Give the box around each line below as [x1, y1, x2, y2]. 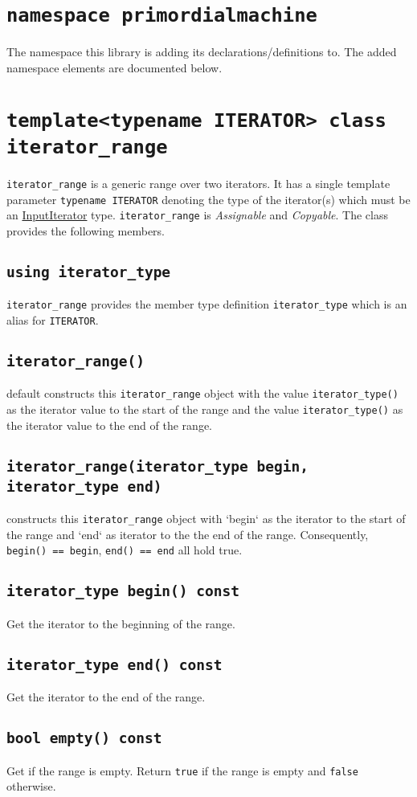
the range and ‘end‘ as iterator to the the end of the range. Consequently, [6, 525, 369, 542]
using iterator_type [6, 263, 171, 280]
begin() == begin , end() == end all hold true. [6, 542, 243, 558]
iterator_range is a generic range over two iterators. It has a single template [6, 175, 390, 191]
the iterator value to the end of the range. [6, 416, 213, 433]
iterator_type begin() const [6, 582, 240, 600]
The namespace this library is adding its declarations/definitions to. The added [6, 43, 397, 60]
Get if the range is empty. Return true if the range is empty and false [6, 762, 358, 779]
